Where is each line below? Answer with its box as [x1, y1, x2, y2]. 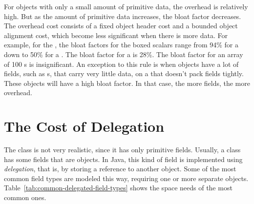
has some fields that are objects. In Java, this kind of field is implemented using [4, 154, 243, 164]
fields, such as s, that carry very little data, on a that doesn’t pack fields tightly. [4, 68, 244, 79]
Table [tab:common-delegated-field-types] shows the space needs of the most [4, 183, 233, 193]
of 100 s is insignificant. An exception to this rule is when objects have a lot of [4, 59, 239, 69]
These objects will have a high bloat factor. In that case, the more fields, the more [4, 78, 250, 88]
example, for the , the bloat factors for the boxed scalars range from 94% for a [4, 40, 238, 50]
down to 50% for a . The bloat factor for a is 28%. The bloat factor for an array [4, 49, 243, 59]
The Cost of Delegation [4, 116, 165, 136]
